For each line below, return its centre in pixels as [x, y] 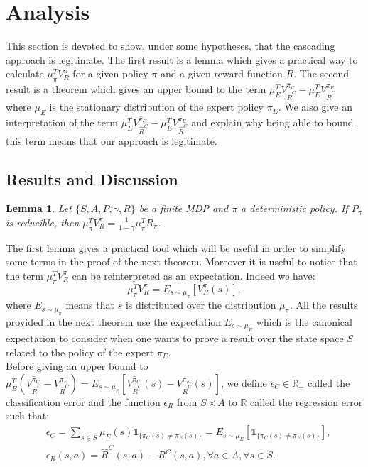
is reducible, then [43, 222]
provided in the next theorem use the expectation [114, 321]
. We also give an [315, 107]
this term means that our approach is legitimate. [112, 140]
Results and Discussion [92, 178]
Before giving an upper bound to [77, 366]
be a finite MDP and [184, 208]
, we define [244, 382]
